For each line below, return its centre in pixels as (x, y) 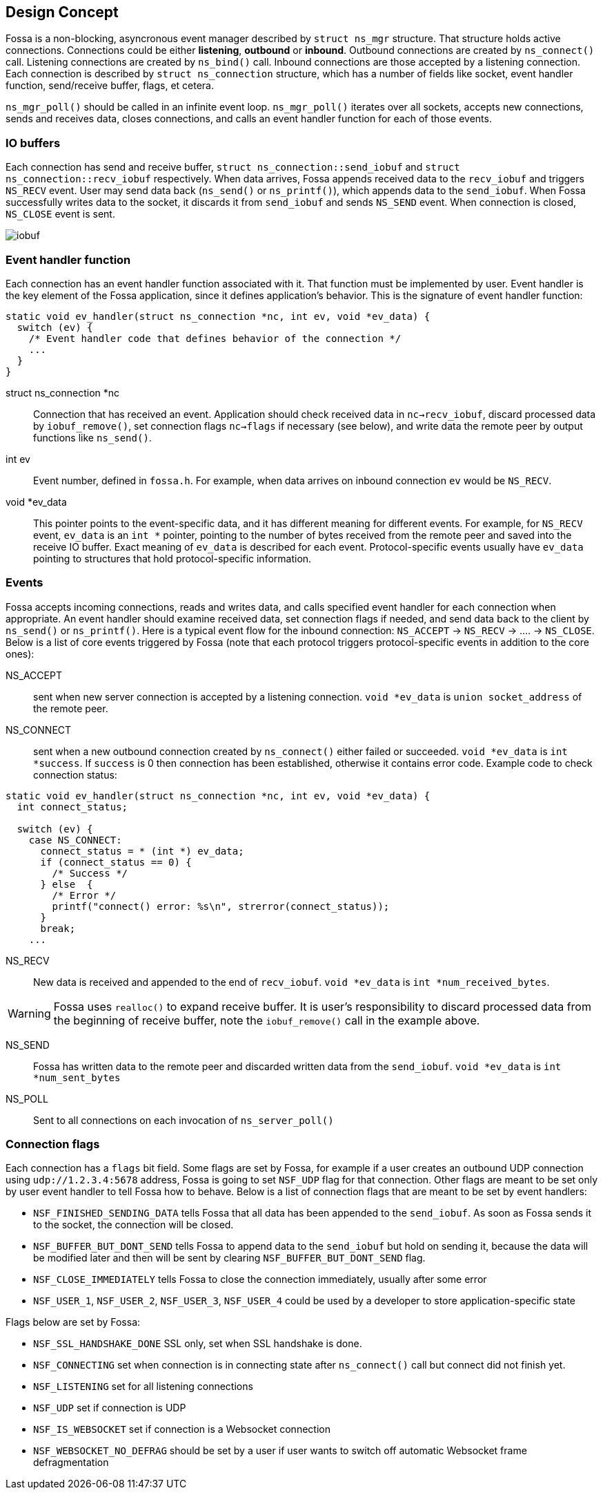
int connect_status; (72, 807)
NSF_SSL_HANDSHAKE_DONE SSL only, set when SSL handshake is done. (198, 1344)
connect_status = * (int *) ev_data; (142, 851)
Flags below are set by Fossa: (73, 1322)
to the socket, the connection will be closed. (134, 1225)
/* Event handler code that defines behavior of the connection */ (215, 338)
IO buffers (33, 143)
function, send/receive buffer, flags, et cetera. (110, 86)
